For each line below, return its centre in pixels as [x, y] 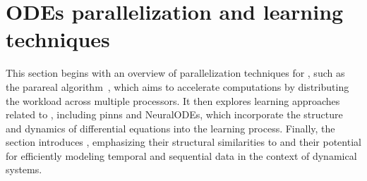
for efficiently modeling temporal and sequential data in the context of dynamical [181, 155]
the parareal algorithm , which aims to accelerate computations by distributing [178, 86]
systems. [24, 169]
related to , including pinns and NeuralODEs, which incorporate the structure [174, 114]
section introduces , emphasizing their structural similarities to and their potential [183, 142]
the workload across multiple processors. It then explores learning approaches [173, 100]
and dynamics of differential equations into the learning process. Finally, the [170, 128]
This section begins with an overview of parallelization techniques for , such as [175, 73]
